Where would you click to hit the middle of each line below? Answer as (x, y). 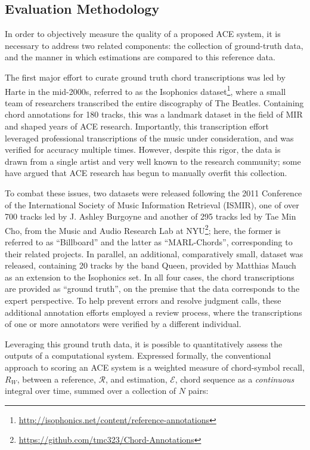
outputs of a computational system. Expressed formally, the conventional (138, 355)
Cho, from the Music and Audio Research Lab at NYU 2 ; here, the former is (143, 229)
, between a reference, (56, 379)
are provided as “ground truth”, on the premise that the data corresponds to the (152, 289)
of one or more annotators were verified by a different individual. (123, 324)
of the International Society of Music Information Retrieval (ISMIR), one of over (152, 204)
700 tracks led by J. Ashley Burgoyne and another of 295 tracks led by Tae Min (151, 216)
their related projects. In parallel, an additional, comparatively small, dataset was (154, 253)
